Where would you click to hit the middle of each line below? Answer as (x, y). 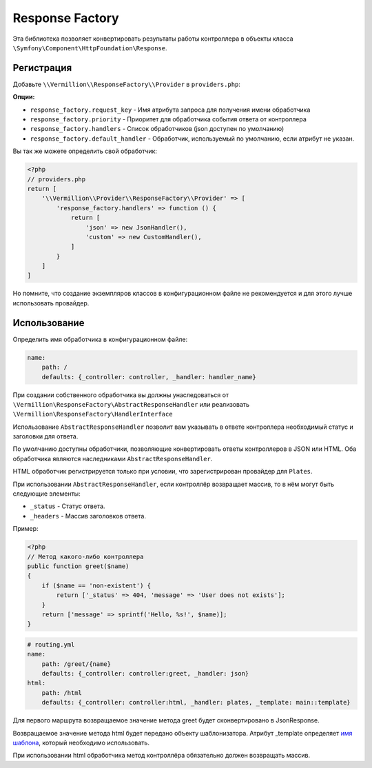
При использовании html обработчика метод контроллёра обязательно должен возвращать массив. (161, 756)
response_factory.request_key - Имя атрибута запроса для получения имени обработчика (170, 110)
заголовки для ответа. (45, 436)
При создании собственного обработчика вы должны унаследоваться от (121, 395)
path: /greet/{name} (76, 664)
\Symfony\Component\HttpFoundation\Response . (90, 48)
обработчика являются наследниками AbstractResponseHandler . (113, 458)
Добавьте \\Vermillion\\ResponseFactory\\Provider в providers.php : (127, 84)
